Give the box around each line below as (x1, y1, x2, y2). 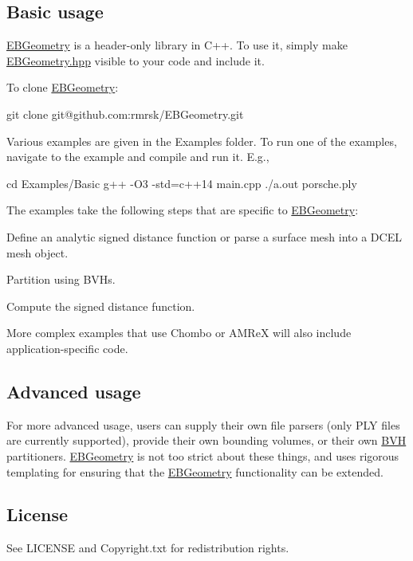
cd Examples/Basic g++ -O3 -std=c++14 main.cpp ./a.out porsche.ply (6, 175, 357, 191)
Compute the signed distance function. (6, 297, 195, 314)
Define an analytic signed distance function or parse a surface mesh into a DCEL (6, 228, 402, 245)
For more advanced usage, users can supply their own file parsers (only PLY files (6, 416, 400, 433)
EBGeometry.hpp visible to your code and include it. (6, 52, 265, 69)
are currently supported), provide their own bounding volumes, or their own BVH (6, 432, 407, 449)
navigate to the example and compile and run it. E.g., (6, 148, 269, 165)
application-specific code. (6, 339, 128, 356)
